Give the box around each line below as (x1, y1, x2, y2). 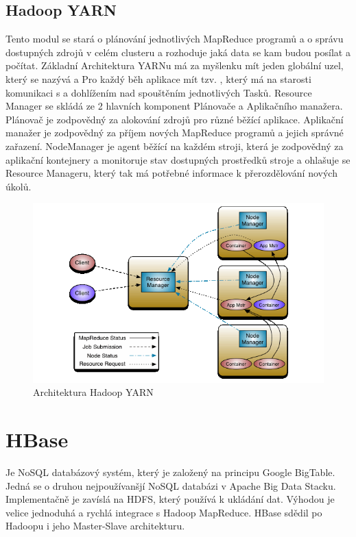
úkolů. (5, 179, 32, 193)
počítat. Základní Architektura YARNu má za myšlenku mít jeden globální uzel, (5, 58, 344, 73)
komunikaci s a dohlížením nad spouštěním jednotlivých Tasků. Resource (5, 85, 312, 99)
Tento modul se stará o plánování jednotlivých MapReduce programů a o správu (5, 32, 344, 46)
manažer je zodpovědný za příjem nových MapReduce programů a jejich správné (5, 125, 344, 140)
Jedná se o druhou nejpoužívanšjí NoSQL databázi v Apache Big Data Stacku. (5, 478, 336, 492)
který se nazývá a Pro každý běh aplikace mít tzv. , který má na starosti (5, 71, 311, 86)
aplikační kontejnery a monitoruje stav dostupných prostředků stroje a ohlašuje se (5, 152, 351, 166)
